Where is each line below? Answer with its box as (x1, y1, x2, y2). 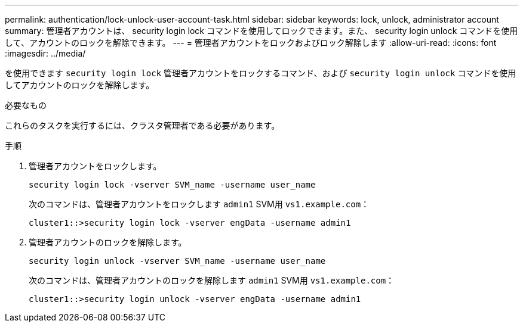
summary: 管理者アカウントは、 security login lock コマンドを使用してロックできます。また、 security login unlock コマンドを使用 (5, 26, 518, 36)
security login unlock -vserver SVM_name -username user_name (29, 256, 326, 266)
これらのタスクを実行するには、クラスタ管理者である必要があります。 (5, 120, 280, 130)
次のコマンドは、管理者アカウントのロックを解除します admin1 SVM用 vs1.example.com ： (29, 275, 395, 285)
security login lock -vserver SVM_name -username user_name (29, 180, 316, 189)
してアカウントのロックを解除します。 (5, 80, 155, 90)
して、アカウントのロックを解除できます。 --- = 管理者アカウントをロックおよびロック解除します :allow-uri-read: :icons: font (5, 38, 497, 48)
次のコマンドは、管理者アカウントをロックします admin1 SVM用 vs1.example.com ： (29, 199, 370, 209)
